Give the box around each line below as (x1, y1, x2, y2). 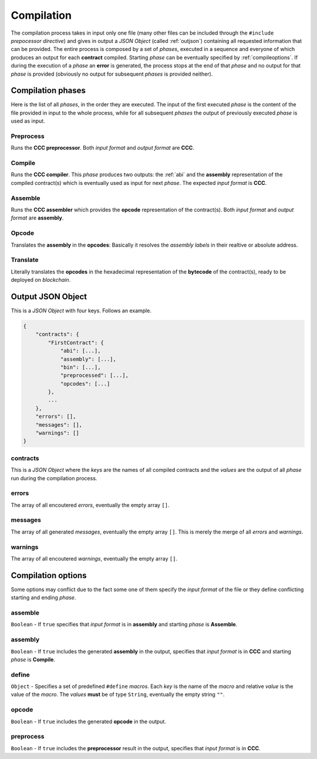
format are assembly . (11, 214, 64, 221)
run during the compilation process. (11, 474, 97, 481)
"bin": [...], (60, 364, 101, 370)
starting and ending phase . (11, 594, 76, 601)
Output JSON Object (11, 291, 87, 302)
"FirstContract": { (48, 339, 104, 346)
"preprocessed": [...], (60, 372, 129, 379)
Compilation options (11, 570, 87, 581)
